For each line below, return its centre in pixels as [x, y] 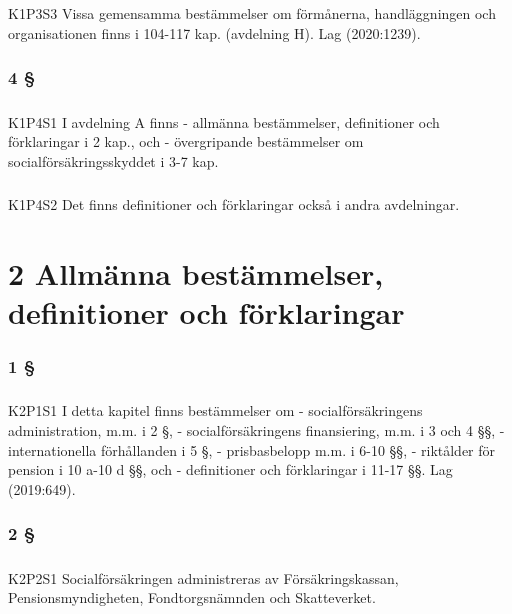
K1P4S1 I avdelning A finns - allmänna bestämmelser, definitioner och [224, 121]
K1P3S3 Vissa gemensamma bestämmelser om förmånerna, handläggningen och [252, 13]
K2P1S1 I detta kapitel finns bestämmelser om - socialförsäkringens [215, 410]
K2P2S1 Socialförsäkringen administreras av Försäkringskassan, [203, 577]
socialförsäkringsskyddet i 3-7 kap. [113, 160]
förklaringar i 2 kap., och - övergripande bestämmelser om [186, 141]
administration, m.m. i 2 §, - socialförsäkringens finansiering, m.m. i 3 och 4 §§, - [256, 429]
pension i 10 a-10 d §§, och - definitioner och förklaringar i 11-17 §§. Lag [230, 469]
